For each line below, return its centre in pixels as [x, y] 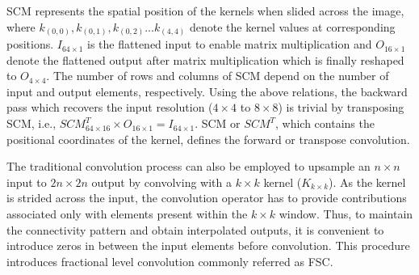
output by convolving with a [161, 182]
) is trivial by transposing [341, 107]
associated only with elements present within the [127, 214]
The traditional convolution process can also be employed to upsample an [189, 166]
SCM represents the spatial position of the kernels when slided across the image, [205, 11]
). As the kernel [367, 182]
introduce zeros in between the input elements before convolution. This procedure [208, 245]
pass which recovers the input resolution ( [110, 107]
